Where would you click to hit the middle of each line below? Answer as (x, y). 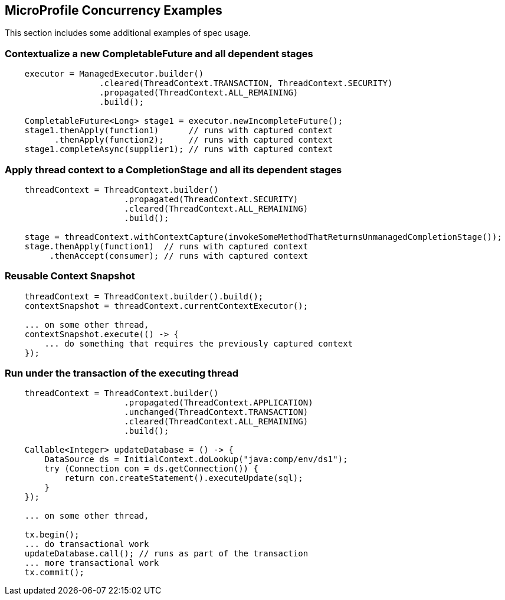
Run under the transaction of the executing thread (122, 373)
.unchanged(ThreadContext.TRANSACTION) (216, 412)
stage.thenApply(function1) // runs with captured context (166, 246)
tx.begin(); (52, 535)
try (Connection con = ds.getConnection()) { (151, 469)
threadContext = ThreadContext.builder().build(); (144, 296)
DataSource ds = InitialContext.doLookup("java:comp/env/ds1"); (196, 459)
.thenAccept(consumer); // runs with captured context (179, 256)
